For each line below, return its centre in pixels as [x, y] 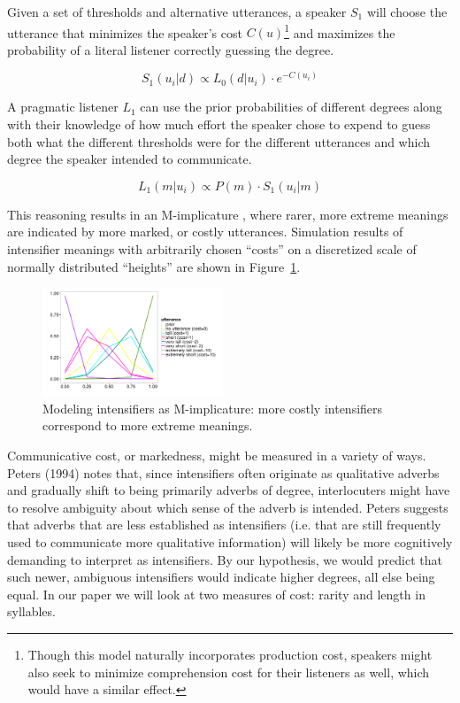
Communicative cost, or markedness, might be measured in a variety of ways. [217, 455]
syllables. [31, 611]
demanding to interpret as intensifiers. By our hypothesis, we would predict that [225, 559]
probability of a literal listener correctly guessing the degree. [171, 49]
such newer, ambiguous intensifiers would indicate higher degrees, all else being [221, 577]
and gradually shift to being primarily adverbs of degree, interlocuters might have [229, 490]
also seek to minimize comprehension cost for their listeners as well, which [229, 672]
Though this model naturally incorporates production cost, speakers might [230, 654]
